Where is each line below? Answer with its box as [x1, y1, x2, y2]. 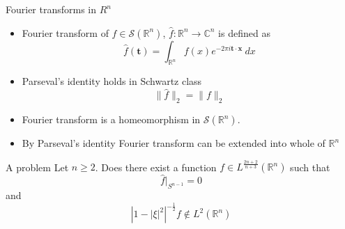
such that [290, 159, 330, 174]
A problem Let [6, 159, 69, 174]
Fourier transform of [22, 25, 109, 40]
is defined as [218, 25, 270, 40]
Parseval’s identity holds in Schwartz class [22, 74, 202, 88]
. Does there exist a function [95, 159, 217, 174]
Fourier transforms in [6, 2, 97, 16]
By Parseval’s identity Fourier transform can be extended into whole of [22, 136, 325, 150]
